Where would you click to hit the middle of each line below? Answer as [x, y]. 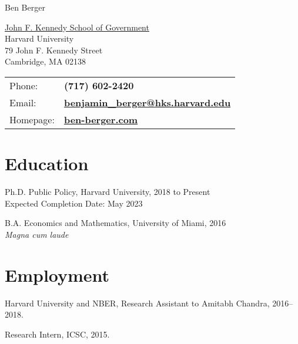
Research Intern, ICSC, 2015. [57, 334]
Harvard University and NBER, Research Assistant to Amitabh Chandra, [137, 303]
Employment [57, 274]
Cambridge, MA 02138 [46, 61]
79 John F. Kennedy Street [54, 50]
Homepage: [32, 119]
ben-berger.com [101, 119]
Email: [23, 102]
